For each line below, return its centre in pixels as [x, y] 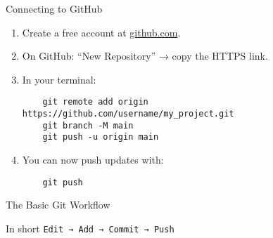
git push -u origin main [101, 137]
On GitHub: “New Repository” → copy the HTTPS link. [145, 56]
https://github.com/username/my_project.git [128, 114]
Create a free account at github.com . [101, 32]
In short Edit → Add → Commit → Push [90, 228]
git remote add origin [95, 102]
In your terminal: [59, 79]
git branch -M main [88, 125]
